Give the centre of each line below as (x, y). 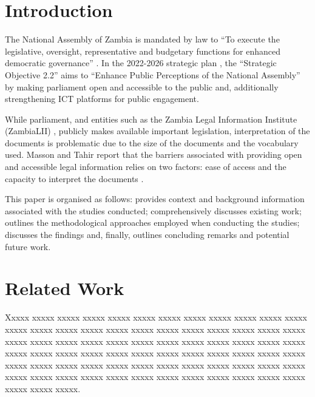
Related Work (65, 288)
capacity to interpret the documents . (74, 178)
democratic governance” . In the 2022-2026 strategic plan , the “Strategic (141, 63)
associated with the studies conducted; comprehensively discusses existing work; (153, 210)
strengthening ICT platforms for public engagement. (102, 99)
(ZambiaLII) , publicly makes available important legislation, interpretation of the (157, 131)
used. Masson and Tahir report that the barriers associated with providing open (154, 154)
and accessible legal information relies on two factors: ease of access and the (146, 167)
